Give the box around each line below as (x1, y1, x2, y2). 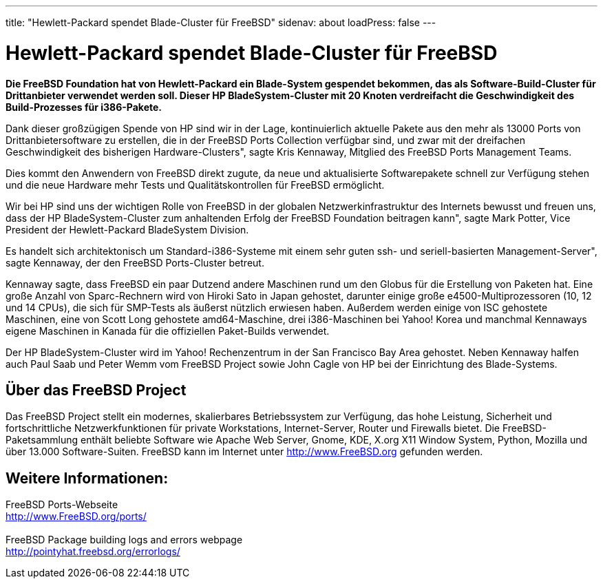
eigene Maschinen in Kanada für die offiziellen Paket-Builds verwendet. (6, 324, 330, 337)
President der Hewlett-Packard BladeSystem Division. (6, 223, 249, 236)
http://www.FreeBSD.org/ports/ (6, 510, 147, 523)
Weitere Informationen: (6, 469, 169, 487)
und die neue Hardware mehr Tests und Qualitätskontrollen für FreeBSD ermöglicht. (6, 178, 385, 191)
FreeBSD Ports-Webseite (6, 499, 118, 511)
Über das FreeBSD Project (6, 381, 187, 399)
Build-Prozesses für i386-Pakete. (6, 101, 162, 113)
